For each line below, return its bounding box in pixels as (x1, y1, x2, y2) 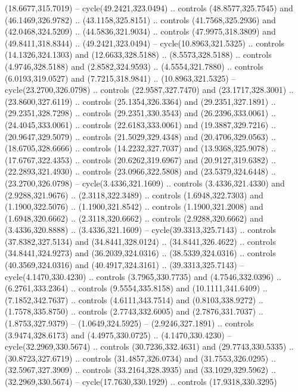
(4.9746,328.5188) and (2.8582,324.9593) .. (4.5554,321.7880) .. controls (5, 60, 263, 72)
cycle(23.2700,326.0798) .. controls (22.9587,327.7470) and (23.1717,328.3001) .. (5, 83, 294, 96)
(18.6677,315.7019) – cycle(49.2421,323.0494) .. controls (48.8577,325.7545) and (5, 2, 293, 14)
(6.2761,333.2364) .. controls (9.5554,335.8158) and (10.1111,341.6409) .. (5, 282, 268, 294)
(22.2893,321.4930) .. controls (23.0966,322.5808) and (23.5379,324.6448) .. (5, 165, 276, 178)
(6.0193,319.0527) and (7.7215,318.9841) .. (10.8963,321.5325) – (5, 71, 236, 84)
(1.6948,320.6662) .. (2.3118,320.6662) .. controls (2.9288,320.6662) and (5, 211, 263, 224)
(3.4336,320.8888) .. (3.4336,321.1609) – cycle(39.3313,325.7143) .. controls (5, 223, 277, 236)
